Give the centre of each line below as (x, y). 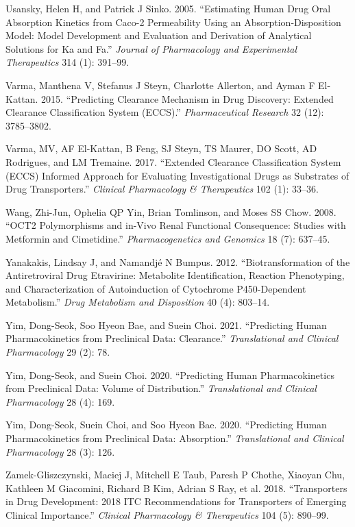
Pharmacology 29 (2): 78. (58, 352)
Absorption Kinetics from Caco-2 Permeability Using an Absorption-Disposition (173, 22)
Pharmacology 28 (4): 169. (60, 401)
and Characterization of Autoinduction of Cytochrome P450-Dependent (156, 288)
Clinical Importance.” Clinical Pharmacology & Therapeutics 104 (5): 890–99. (167, 515)
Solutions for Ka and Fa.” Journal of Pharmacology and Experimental (151, 48)
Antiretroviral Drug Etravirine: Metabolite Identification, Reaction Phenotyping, (175, 275)
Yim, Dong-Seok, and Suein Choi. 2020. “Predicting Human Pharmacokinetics (170, 375)
